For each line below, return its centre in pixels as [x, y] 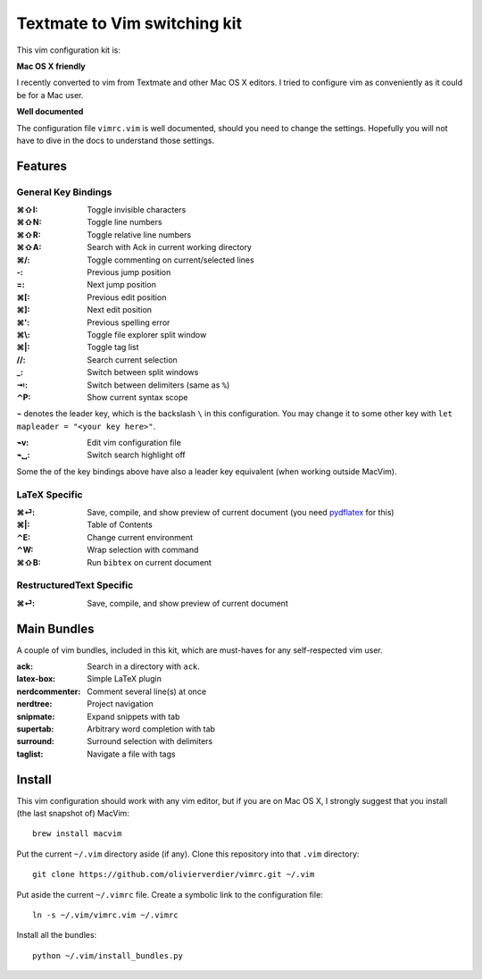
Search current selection [132, 360]
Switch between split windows [143, 372]
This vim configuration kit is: [68, 50]
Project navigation [120, 704]
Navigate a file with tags [131, 754]
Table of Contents [120, 525]
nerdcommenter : [49, 691]
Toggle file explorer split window [147, 334]
